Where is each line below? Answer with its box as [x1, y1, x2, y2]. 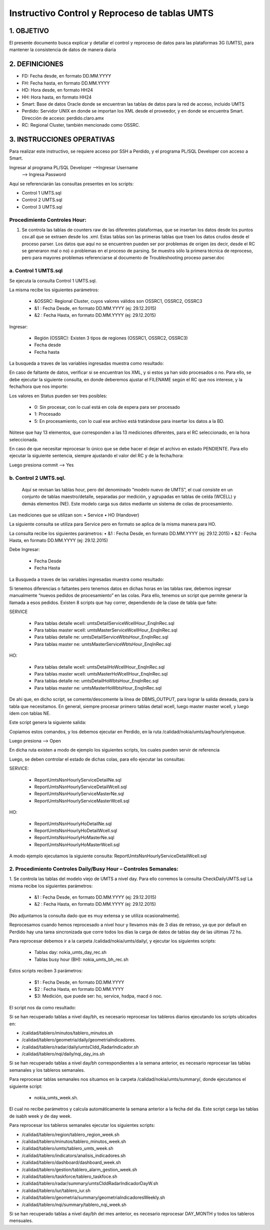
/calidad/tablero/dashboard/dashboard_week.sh [21, 1159, 121, 1165]
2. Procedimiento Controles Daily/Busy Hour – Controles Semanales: [9, 865, 178, 872]
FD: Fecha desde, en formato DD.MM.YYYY [21, 73, 111, 79]
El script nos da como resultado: [9, 1004, 76, 1010]
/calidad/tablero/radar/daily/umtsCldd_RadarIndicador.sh [21, 1044, 139, 1050]
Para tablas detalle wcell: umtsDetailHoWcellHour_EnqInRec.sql [34, 664, 165, 670]
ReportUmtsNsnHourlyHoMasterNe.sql [34, 835, 114, 841]
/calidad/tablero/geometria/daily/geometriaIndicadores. [21, 1037, 136, 1043]
